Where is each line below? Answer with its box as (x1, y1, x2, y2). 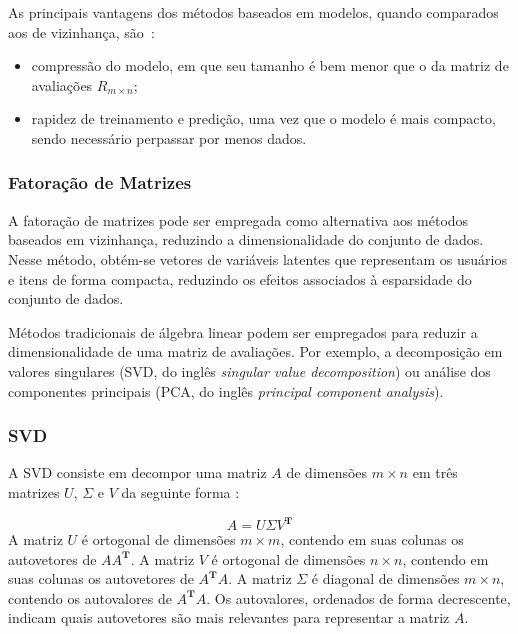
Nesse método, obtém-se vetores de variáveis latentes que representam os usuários (8, 248, 508, 269)
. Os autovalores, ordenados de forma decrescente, (206, 587, 511, 608)
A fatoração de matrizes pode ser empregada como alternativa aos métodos (8, 209, 469, 230)
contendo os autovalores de (8, 587, 172, 608)
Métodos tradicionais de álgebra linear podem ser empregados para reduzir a (8, 321, 478, 342)
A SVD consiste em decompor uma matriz (8, 462, 267, 483)
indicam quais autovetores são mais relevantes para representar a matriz (8, 607, 450, 628)
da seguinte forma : (121, 481, 240, 502)
